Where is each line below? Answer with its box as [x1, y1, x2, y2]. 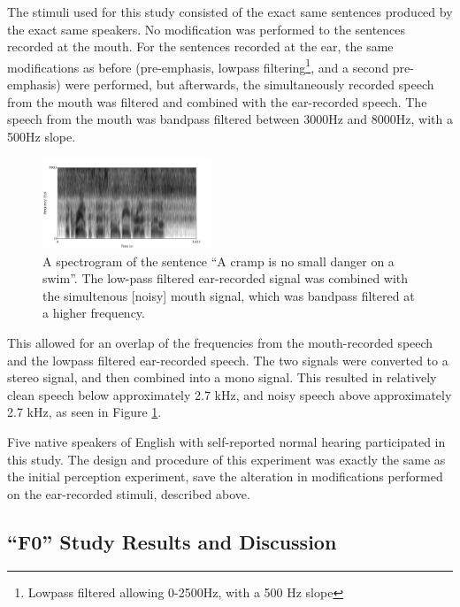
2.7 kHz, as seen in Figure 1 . [7, 403, 162, 421]
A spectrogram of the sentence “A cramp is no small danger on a [42, 251, 395, 270]
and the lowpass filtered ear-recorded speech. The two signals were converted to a [7, 350, 448, 369]
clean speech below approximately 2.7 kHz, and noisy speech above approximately [7, 385, 452, 403]
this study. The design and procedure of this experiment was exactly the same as [7, 449, 446, 468]
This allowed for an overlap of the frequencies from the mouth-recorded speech [7, 334, 433, 352]
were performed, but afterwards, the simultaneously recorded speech [65, 75, 434, 94]
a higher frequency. [42, 303, 145, 322]
